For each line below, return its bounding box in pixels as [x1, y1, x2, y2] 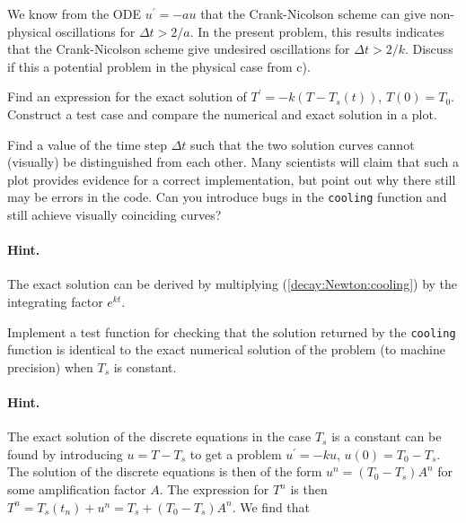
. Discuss [404, 39, 453, 58]
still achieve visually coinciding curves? [7, 205, 222, 223]
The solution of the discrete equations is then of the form [7, 462, 322, 481]
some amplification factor [7, 480, 146, 498]
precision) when [7, 357, 93, 376]
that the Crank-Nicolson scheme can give [200, 4, 426, 22]
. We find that [232, 497, 311, 516]
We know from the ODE [7, 4, 141, 22]
